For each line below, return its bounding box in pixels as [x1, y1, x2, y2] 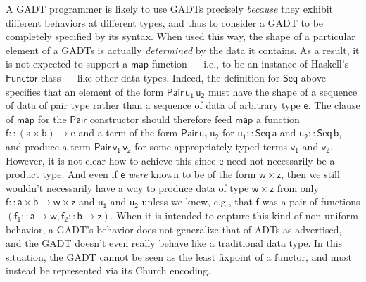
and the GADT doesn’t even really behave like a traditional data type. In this [6, 236, 343, 250]
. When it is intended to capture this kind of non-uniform [110, 207, 358, 222]
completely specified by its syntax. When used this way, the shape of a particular [6, 29, 355, 44]
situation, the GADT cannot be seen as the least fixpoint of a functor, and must [6, 249, 352, 264]
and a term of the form [78, 125, 178, 140]
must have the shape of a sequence [208, 84, 358, 98]
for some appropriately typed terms [134, 139, 288, 153]
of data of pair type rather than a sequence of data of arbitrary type [6, 98, 301, 113]
